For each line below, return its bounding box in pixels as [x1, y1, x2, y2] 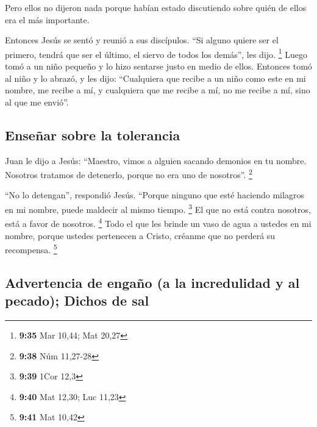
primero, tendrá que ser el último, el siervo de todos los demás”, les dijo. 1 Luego [5, 46, 307, 60]
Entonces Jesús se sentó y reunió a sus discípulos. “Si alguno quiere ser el [5, 34, 279, 46]
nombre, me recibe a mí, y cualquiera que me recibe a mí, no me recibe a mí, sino [5, 84, 310, 96]
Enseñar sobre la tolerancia [5, 125, 180, 144]
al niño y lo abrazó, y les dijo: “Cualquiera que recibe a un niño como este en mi [5, 71, 306, 84]
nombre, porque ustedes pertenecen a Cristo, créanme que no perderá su [5, 229, 276, 242]
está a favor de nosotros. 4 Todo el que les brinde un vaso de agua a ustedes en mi [5, 215, 312, 229]
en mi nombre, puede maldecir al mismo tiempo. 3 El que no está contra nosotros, [5, 201, 311, 215]
